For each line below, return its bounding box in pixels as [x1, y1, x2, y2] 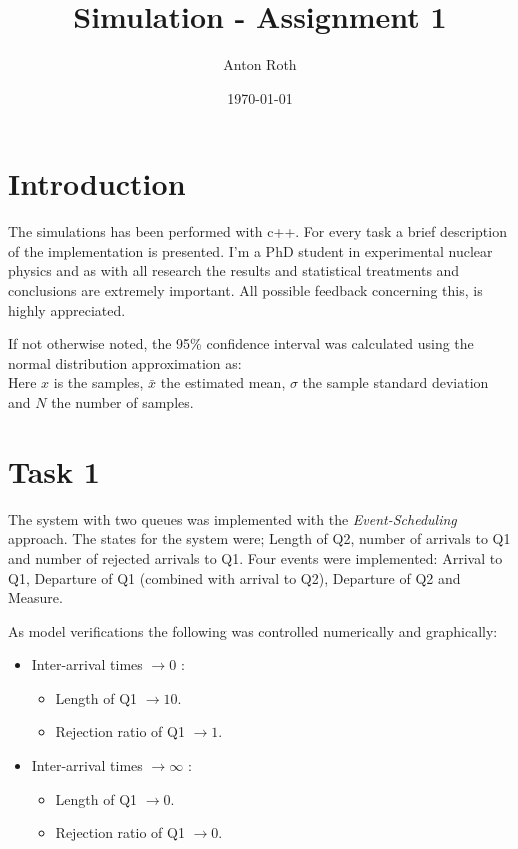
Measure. [8, 587, 63, 608]
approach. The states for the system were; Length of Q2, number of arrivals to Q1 [8, 528, 511, 549]
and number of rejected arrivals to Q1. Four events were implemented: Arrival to [8, 547, 503, 568]
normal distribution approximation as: [8, 352, 242, 373]
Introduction [8, 163, 186, 204]
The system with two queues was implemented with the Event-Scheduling [8, 508, 457, 529]
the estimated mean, [160, 372, 286, 393]
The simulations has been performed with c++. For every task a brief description [8, 221, 507, 242]
